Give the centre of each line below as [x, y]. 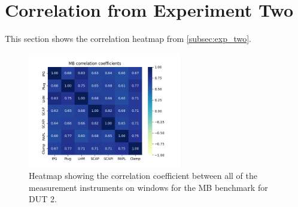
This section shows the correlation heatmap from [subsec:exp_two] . [128, 39]
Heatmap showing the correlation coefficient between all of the [143, 176]
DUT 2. [43, 199]
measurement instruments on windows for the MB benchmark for [148, 187]
